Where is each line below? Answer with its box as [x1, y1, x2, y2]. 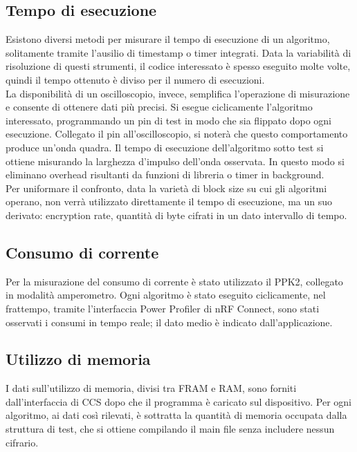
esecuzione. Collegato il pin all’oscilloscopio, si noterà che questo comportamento [6, 126, 348, 141]
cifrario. [6, 435, 39, 449]
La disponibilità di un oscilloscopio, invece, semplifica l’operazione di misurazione [6, 86, 350, 100]
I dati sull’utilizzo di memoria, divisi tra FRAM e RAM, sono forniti [6, 381, 297, 395]
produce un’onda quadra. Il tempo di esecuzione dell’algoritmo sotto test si [6, 140, 324, 154]
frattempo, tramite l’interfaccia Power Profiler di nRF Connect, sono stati [6, 301, 320, 315]
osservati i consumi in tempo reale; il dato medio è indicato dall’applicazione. [6, 314, 333, 329]
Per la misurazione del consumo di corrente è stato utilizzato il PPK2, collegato [6, 274, 343, 288]
